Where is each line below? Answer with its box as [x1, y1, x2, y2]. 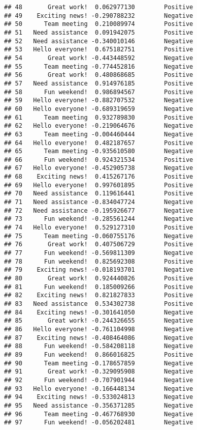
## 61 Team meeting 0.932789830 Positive [4, 113, 193, 121]
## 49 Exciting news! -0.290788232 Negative [4, 12, 193, 19]
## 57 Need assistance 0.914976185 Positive [4, 79, 193, 87]
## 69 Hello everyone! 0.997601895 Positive [4, 181, 193, 189]
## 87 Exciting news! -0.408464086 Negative [4, 334, 193, 341]
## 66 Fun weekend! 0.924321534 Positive [4, 156, 193, 163]
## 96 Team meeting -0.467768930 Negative [4, 410, 193, 418]
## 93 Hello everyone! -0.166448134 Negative [4, 385, 193, 392]
